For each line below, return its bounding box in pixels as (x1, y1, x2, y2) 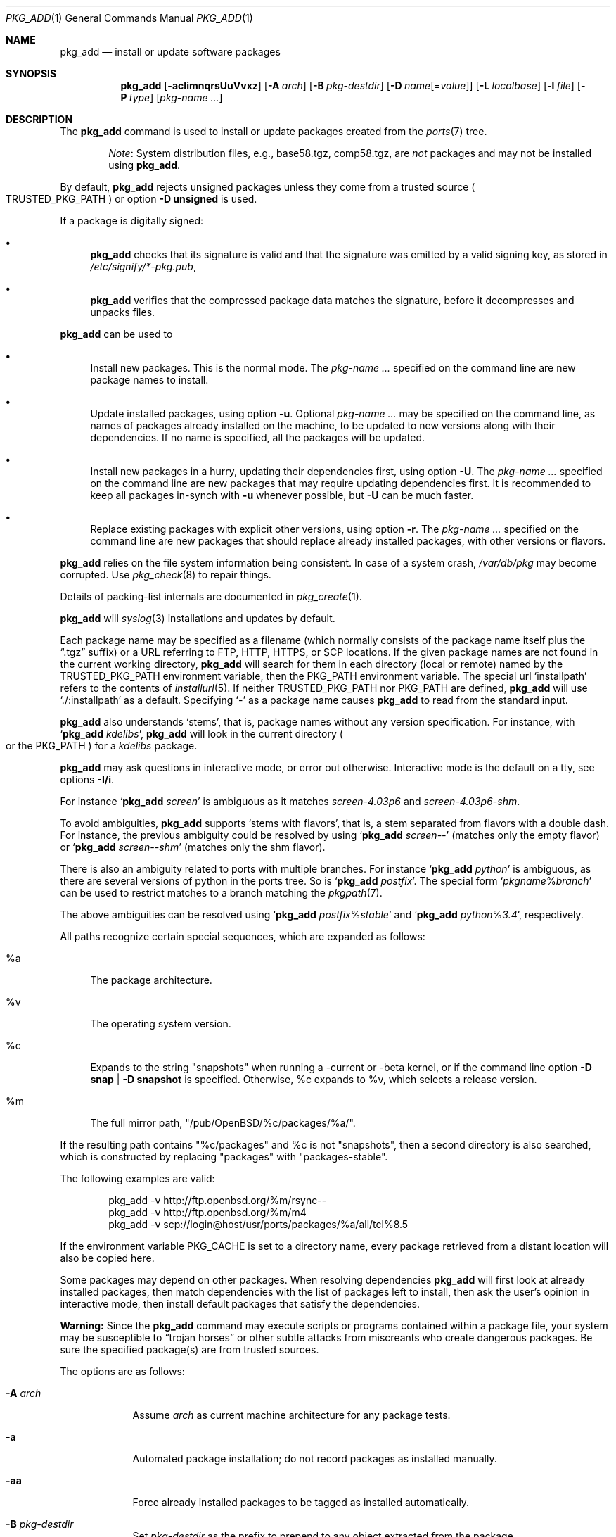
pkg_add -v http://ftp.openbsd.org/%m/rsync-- (108, 1194, 327, 1206)
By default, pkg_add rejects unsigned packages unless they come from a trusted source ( (60, 181, 475, 193)
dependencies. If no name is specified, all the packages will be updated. (90, 431, 425, 443)
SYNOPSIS (6, 68, 57, 80)
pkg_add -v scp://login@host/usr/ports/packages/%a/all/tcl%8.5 (108, 1218, 409, 1230)
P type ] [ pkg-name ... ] (120, 91, 223, 103)
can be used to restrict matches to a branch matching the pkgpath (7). (60, 887, 383, 899)
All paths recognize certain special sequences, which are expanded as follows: (60, 930, 425, 942)
